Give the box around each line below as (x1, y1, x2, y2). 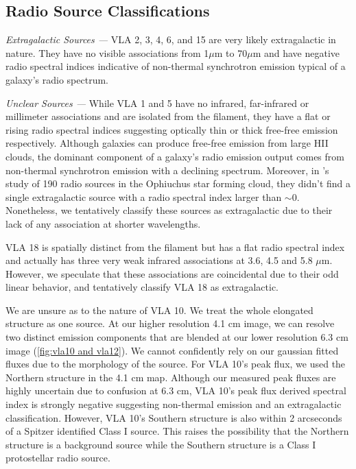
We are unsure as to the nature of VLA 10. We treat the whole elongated (5, 302, 313, 317)
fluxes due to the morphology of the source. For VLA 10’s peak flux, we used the (5, 357, 346, 371)
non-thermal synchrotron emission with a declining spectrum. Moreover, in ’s (5, 163, 329, 177)
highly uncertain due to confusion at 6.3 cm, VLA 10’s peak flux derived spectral (5, 383, 346, 398)
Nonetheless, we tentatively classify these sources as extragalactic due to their (5, 203, 333, 217)
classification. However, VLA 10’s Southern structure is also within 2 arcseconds (5, 410, 342, 424)
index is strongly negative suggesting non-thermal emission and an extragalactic (5, 397, 342, 411)
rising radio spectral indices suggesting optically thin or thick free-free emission (5, 122, 338, 136)
